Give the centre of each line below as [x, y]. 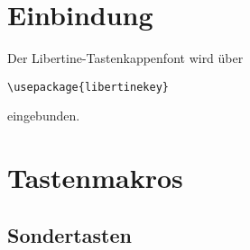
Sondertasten [69, 234]
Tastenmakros [95, 178]
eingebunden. [44, 116]
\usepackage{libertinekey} [88, 87]
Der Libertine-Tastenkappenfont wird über [125, 58]
